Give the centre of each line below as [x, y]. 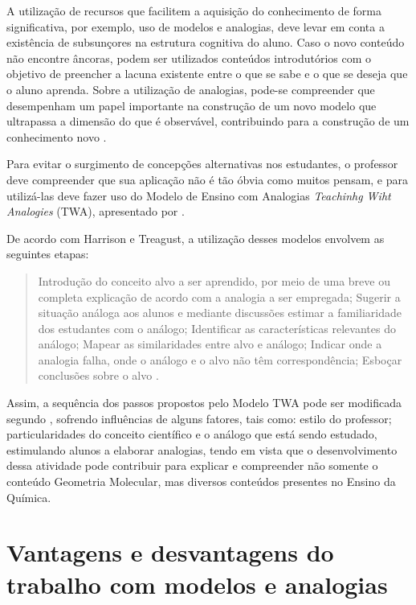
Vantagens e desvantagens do [170, 552]
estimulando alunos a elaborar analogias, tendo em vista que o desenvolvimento [202, 449]
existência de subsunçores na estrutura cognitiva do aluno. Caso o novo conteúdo [206, 42]
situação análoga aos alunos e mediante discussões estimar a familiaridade [220, 313]
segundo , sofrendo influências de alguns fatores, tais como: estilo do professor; [199, 418]
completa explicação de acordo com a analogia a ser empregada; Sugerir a [219, 296]
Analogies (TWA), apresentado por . [96, 211]
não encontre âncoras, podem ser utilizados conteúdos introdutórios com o [189, 58]
